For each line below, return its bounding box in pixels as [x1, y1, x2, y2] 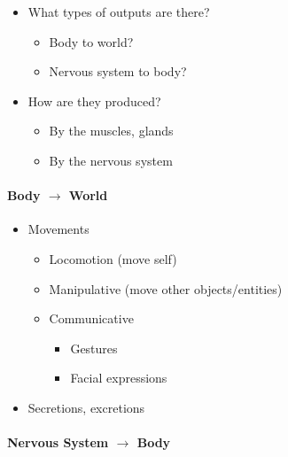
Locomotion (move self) [49, 249, 177, 267]
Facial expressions [70, 368, 167, 387]
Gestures [70, 338, 118, 357]
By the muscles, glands [49, 121, 174, 140]
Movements [27, 220, 90, 238]
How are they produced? [27, 91, 161, 110]
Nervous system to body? [49, 62, 187, 81]
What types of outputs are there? [27, 3, 210, 20]
